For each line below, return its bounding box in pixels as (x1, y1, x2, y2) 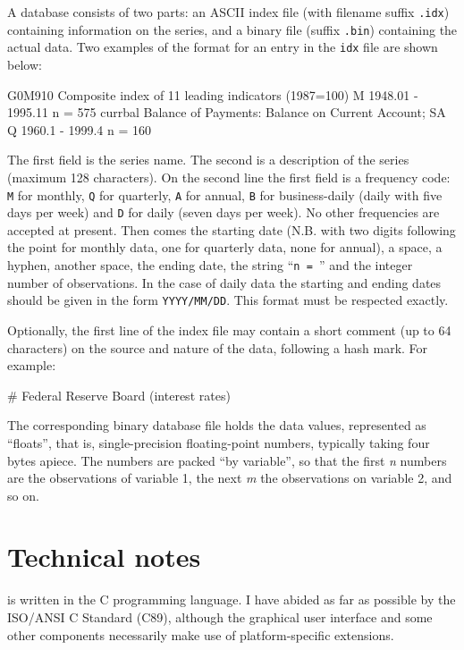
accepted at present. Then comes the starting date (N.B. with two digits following (7, 220, 456, 239)
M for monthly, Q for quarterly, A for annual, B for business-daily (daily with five (7, 185, 443, 204)
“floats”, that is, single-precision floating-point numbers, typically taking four (7, 433, 430, 452)
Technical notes (7, 538, 201, 575)
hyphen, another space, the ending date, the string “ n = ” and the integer (7, 256, 413, 274)
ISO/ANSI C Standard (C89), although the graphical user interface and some (7, 608, 433, 626)
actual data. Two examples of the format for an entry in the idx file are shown (7, 38, 438, 56)
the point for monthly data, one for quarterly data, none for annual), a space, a (7, 238, 443, 257)
